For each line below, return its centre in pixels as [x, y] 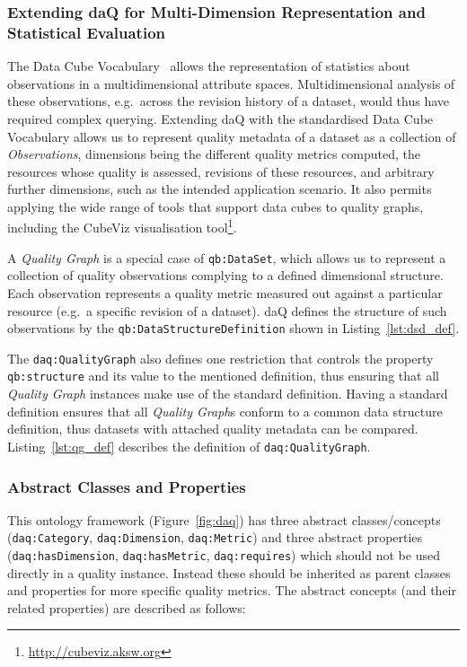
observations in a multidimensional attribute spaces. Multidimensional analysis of [231, 83]
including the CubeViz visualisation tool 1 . [122, 226]
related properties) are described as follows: [127, 607]
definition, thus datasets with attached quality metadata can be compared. [213, 429]
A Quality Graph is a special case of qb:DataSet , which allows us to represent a [227, 257]
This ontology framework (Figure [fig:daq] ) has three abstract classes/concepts [224, 519]
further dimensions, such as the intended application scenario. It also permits [220, 189]
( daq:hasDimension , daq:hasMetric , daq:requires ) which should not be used [224, 555]
